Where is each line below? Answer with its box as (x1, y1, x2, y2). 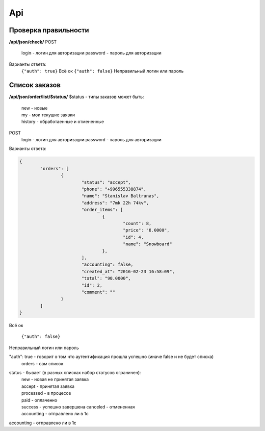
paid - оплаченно (21, 397, 57, 403)
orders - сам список (21, 360, 64, 366)
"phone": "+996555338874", (81, 186, 147, 192)
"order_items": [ (81, 207, 123, 213)
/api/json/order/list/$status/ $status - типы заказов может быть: (9, 94, 144, 100)
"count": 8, (123, 221, 152, 226)
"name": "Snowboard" (123, 241, 172, 247)
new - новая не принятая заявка (21, 377, 89, 382)
